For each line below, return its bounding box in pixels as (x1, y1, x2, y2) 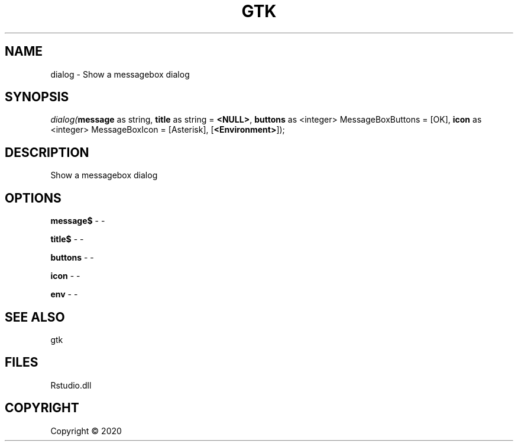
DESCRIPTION (5, 145, 89, 160)
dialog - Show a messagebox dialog (50, 69, 190, 79)
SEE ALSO (5, 309, 65, 325)
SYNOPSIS (5, 89, 69, 105)
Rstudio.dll (50, 380, 92, 390)
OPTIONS (5, 190, 61, 206)
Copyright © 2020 (50, 425, 122, 436)
